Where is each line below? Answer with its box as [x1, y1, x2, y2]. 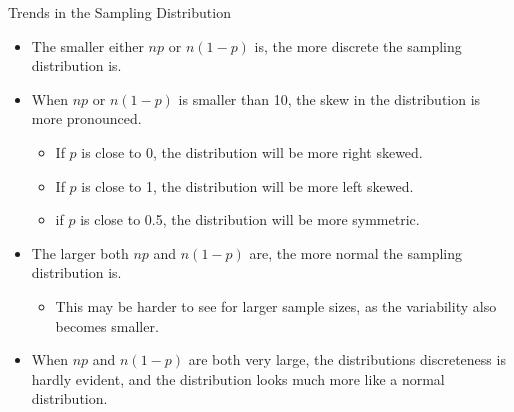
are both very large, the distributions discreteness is [188, 349, 506, 370]
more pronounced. [31, 108, 142, 129]
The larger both [31, 242, 129, 263]
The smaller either [31, 35, 144, 56]
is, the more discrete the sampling [254, 35, 462, 56]
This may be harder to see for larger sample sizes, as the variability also [55, 295, 497, 316]
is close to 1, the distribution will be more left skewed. [81, 175, 414, 196]
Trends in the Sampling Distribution [8, 2, 231, 22]
